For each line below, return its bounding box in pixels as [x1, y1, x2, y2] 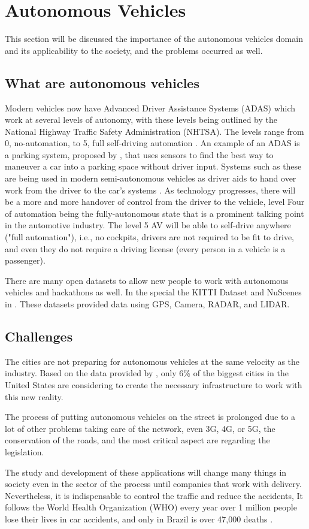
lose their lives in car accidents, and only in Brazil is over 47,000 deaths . [5, 512, 273, 525]
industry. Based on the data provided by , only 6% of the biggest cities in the [5, 367, 289, 379]
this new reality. [5, 390, 63, 403]
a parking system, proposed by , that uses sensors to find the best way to [5, 148, 274, 161]
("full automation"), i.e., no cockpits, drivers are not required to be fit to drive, [5, 231, 295, 243]
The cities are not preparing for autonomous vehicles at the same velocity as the [5, 355, 300, 367]
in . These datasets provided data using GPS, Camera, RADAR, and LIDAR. [5, 298, 290, 310]
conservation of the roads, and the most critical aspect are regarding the [5, 434, 270, 446]
